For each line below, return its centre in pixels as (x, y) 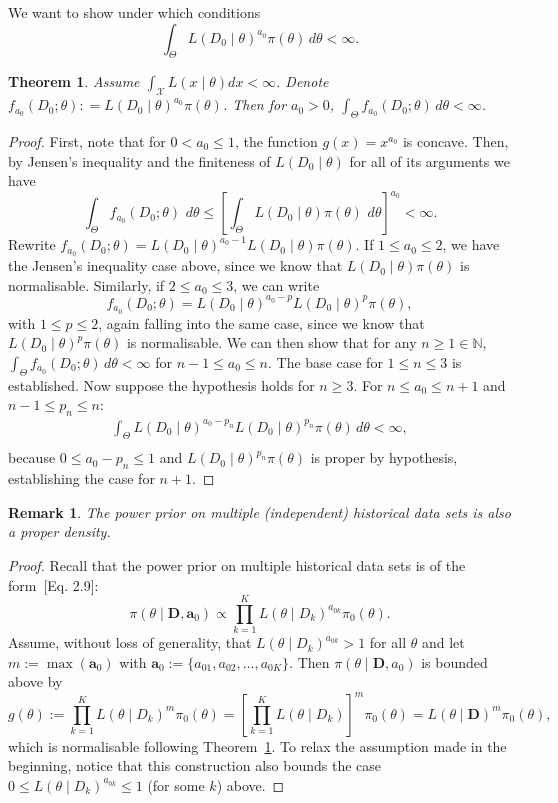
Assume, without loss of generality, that (130, 642)
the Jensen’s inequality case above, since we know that (175, 265)
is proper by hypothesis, (384, 457)
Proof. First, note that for (87, 140)
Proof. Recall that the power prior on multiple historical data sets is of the (237, 564)
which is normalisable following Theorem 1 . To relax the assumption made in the (257, 745)
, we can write (276, 284)
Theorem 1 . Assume (74, 81)
